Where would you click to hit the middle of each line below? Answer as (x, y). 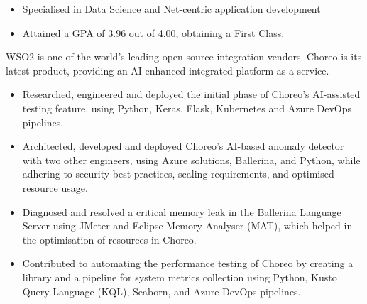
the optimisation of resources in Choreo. (109, 239)
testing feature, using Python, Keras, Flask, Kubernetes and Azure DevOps (187, 108)
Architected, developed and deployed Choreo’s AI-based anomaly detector (183, 146)
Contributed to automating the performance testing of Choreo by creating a (188, 263)
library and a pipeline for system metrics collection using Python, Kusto (180, 277)
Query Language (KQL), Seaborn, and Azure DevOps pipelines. (161, 291)
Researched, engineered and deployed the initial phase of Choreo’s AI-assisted (191, 94)
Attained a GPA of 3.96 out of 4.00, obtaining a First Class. (153, 32)
